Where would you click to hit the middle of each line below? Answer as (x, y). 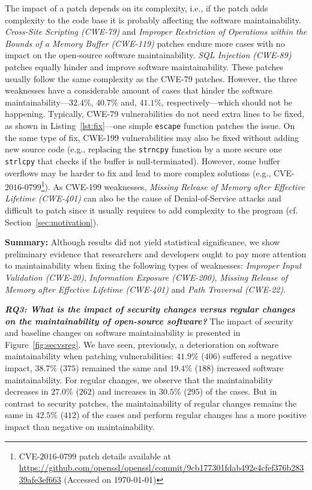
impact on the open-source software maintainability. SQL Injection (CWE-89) (148, 55)
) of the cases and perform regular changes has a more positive (191, 415)
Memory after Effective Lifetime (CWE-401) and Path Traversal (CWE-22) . (145, 289)
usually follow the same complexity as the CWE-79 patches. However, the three (151, 78)
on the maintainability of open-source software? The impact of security (149, 321)
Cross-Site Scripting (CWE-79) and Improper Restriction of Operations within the (156, 31)
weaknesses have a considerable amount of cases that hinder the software (139, 90)
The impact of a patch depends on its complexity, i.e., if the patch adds (136, 8)
